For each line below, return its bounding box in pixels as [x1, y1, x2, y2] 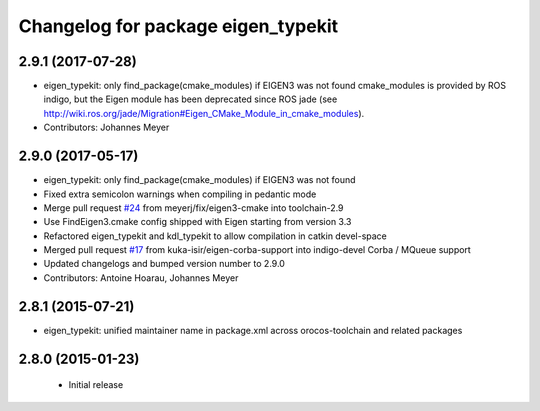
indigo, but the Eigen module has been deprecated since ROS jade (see [43, 93, 338, 105]
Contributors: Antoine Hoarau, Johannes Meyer [43, 271, 239, 284]
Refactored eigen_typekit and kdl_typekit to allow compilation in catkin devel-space [43, 230, 387, 242]
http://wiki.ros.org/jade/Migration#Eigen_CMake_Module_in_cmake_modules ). [43, 107, 365, 119]
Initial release [68, 379, 124, 391]
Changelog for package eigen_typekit [18, 15, 339, 37]
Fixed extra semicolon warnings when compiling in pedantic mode [43, 188, 317, 200]
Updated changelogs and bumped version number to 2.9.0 [43, 258, 285, 270]
